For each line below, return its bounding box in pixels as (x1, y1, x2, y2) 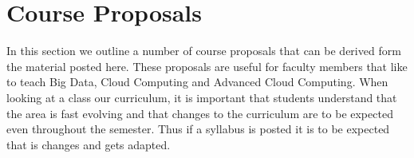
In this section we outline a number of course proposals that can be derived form (6, 42, 401, 59)
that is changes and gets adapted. (6, 136, 171, 152)
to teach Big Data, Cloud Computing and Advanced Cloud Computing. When (6, 73, 388, 90)
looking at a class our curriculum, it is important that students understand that (6, 89, 397, 105)
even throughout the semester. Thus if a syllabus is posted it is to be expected (6, 120, 390, 137)
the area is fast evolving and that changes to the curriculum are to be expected (6, 105, 393, 121)
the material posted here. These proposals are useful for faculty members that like (6, 57, 408, 74)
